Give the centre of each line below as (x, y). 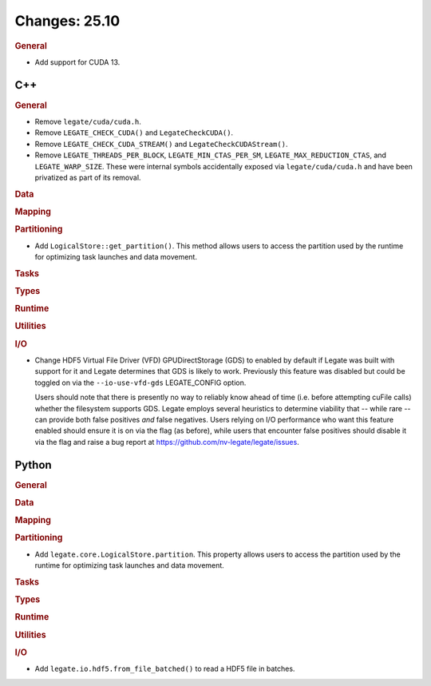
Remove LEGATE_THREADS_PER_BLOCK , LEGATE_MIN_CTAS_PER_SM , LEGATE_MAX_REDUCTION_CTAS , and (211, 155)
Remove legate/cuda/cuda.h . (88, 121)
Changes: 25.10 (67, 21)
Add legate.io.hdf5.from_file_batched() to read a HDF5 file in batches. (165, 669)
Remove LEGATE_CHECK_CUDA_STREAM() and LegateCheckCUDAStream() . (161, 144)
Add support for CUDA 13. (77, 62)
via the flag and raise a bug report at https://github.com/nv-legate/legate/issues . (167, 442)
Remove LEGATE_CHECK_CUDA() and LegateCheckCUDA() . (134, 133)
